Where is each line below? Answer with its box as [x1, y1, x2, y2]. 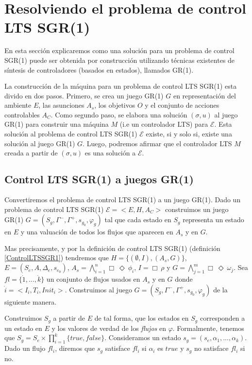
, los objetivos [94, 100, 135, 110]
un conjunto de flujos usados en [46, 274, 140, 284]
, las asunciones [38, 100, 84, 110]
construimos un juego [165, 204, 229, 214]
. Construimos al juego [65, 284, 132, 294]
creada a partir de [4, 148, 58, 158]
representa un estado [183, 214, 244, 225]
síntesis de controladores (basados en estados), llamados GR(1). [4, 64, 194, 75]
